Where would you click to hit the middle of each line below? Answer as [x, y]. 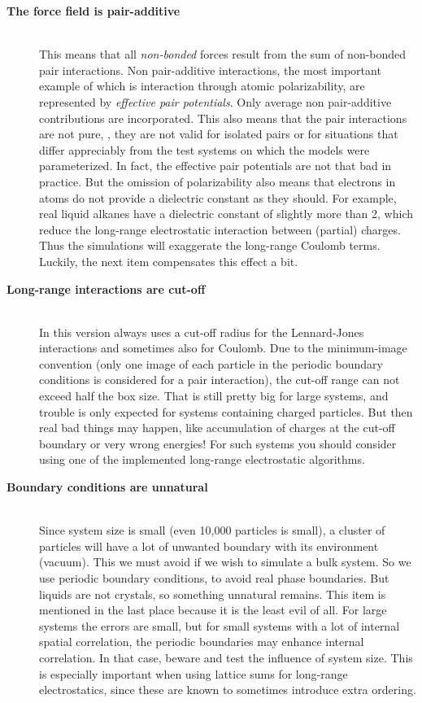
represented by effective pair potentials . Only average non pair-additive [215, 101]
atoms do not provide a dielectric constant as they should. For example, [218, 197]
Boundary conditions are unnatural [107, 487]
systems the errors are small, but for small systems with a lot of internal [220, 625]
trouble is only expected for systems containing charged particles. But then [226, 411]
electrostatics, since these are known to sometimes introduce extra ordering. [228, 690]
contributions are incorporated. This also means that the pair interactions [223, 118]
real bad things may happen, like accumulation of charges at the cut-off [217, 428]
